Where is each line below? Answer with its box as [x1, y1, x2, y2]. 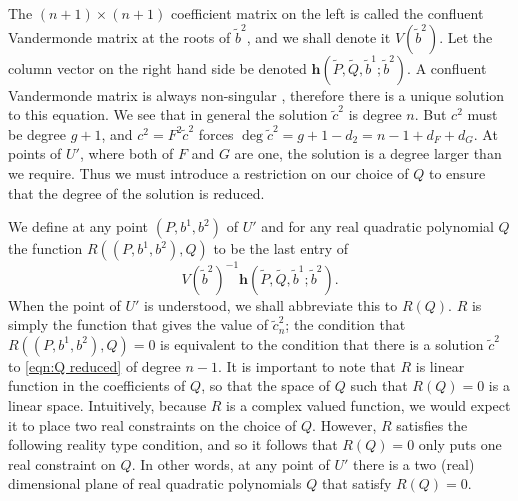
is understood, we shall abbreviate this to [144, 294, 398, 315]
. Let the [439, 26, 493, 47]
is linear [415, 355, 465, 376]
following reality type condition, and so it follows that [8, 434, 338, 455]
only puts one [418, 434, 502, 455]
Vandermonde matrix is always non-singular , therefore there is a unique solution [8, 84, 505, 105]
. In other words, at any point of [131, 453, 330, 474]
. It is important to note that [217, 355, 396, 376]
